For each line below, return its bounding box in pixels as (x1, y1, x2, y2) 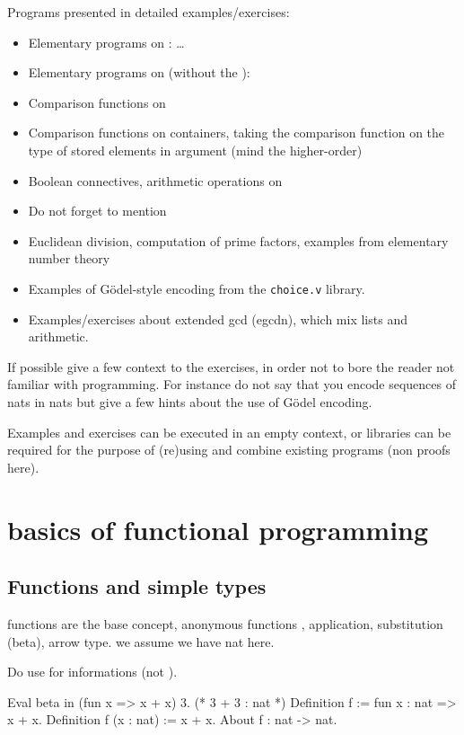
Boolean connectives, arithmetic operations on (28, 171, 283, 190)
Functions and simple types (7, 572, 267, 600)
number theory (28, 249, 110, 268)
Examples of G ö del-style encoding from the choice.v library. (28, 279, 365, 297)
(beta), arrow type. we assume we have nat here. (7, 632, 275, 651)
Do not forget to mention (28, 201, 167, 220)
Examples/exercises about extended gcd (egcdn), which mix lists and (28, 309, 407, 328)
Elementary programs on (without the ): (28, 63, 250, 82)
